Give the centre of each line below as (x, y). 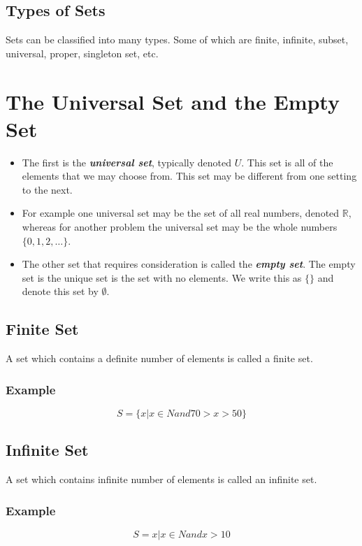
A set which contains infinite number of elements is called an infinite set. (161, 479)
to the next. (47, 189)
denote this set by (60, 291)
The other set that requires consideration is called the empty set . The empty (189, 264)
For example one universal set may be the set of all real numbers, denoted (181, 213)
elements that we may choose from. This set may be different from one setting (189, 176)
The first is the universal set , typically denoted (127, 162)
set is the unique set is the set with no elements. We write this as (162, 277)
